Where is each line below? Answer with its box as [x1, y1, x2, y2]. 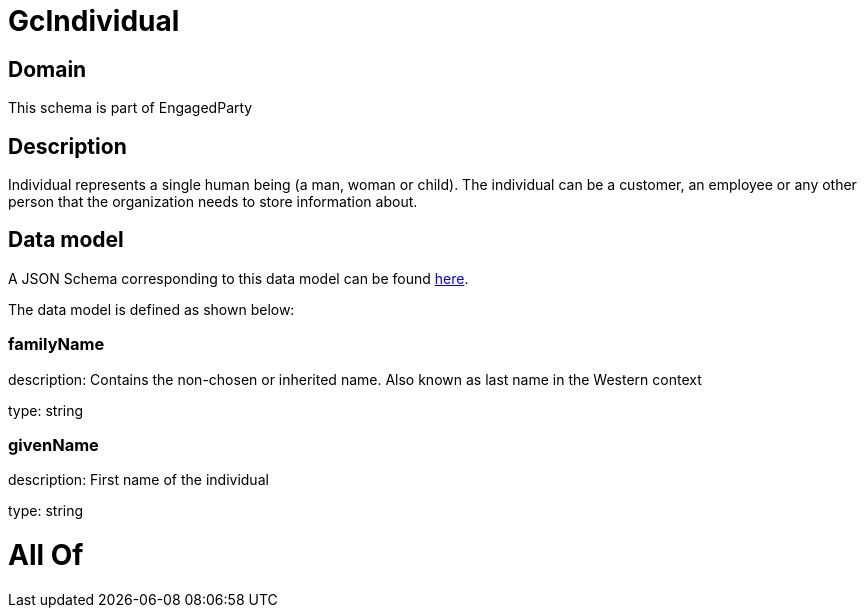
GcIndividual [8, 4, 180, 38]
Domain [8, 56, 87, 82]
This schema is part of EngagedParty [8, 99, 253, 117]
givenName [8, 434, 99, 455]
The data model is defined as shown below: [8, 300, 295, 318]
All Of [8, 538, 84, 573]
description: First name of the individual [8, 471, 269, 489]
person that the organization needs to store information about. [8, 193, 418, 211]
